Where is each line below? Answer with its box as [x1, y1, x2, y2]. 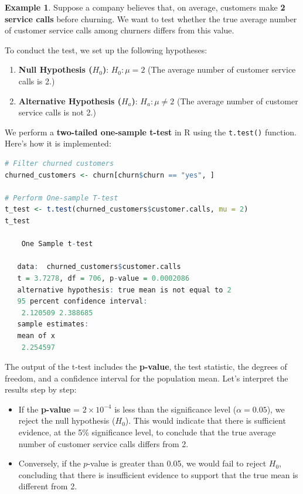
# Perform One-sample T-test [5, 193, 118, 202]
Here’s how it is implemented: [5, 137, 111, 149]
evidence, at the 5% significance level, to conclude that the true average [18, 426, 276, 438]
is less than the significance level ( [114, 403, 237, 415]
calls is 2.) [18, 74, 55, 87]
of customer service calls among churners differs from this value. [5, 24, 234, 36]
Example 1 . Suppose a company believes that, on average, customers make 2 [5, 1, 285, 13]
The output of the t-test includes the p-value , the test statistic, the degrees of [5, 360, 287, 373]
